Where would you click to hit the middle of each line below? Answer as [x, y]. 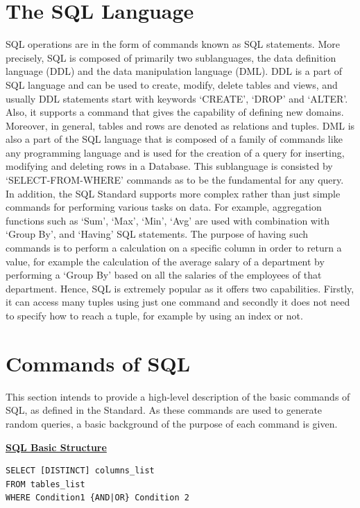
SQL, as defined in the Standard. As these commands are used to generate [164, 410]
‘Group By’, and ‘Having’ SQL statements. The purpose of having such [157, 234]
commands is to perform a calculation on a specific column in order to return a [174, 248]
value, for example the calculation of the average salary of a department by [165, 261]
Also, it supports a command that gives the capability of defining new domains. [175, 112]
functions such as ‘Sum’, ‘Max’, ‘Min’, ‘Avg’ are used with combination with [168, 220]
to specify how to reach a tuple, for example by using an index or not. [154, 315]
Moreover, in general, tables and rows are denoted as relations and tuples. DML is [180, 125]
